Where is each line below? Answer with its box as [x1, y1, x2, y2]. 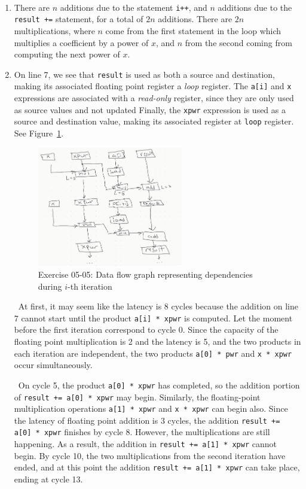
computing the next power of [14, 48, 120, 60]
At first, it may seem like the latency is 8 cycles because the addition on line [18, 300, 298, 312]
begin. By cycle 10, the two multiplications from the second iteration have [14, 449, 286, 461]
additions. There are [158, 13, 232, 25]
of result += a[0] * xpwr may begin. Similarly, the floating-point [14, 390, 261, 403]
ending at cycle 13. [14, 473, 83, 485]
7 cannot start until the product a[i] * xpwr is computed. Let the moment [14, 311, 293, 324]
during [38, 280, 62, 292]
